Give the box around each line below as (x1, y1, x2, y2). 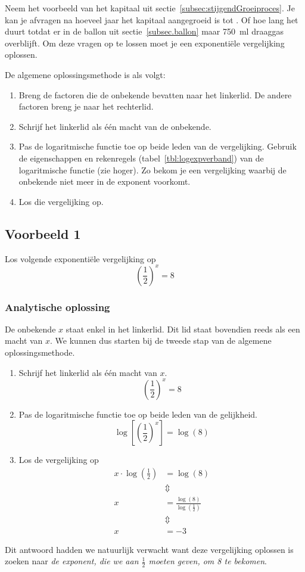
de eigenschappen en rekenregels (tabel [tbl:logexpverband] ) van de (18, 151, 264, 164)
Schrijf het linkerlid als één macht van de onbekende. (18, 120, 211, 132)
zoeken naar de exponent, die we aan (5, 555, 139, 567)
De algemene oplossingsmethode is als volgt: (5, 68, 166, 80)
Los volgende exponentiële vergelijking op (5, 252, 156, 265)
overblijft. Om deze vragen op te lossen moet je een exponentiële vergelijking (5, 36, 285, 49)
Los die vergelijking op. (18, 195, 104, 207)
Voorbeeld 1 (5, 224, 81, 243)
